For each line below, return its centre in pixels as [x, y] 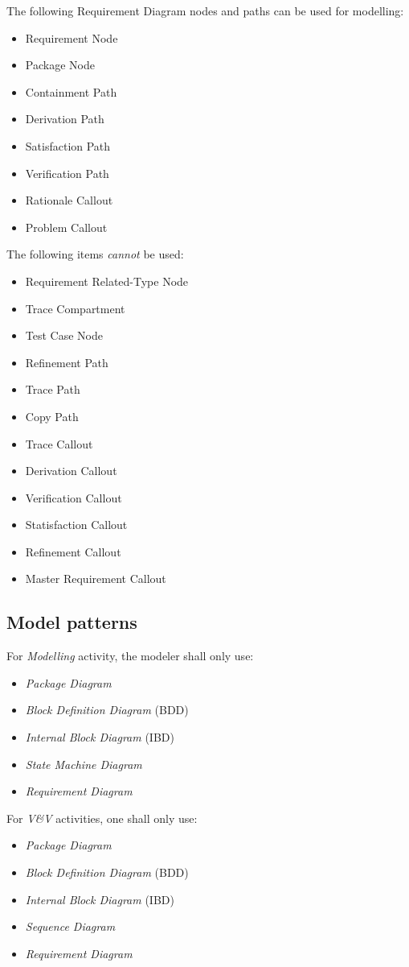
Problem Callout [66, 227]
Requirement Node [72, 37]
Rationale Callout [69, 200]
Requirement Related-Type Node [107, 281]
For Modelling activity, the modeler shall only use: [130, 656]
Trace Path [53, 389]
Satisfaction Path [68, 145]
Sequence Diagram [70, 926]
